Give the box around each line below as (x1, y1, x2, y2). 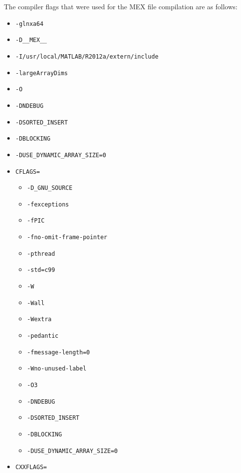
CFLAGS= (15, 168, 40, 175)
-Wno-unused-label (27, 365, 87, 372)
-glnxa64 (15, 20, 44, 27)
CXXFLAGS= (15, 464, 47, 471)
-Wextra (27, 316, 52, 323)
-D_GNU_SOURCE (27, 185, 73, 192)
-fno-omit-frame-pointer (27, 234, 108, 241)
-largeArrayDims (15, 69, 68, 77)
